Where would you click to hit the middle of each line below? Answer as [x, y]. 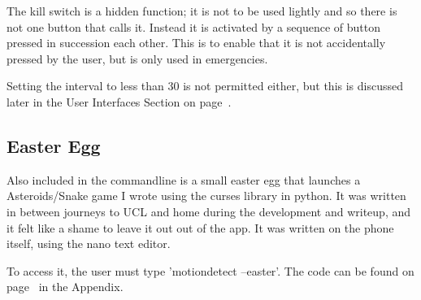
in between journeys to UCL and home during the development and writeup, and [209, 211]
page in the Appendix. [65, 287]
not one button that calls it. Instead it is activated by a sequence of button [193, 26]
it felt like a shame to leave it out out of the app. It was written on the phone [200, 227]
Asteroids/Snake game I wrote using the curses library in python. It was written [206, 196]
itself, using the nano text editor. [89, 243]
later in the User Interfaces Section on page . [119, 101]
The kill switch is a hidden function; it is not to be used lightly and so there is [202, 11]
